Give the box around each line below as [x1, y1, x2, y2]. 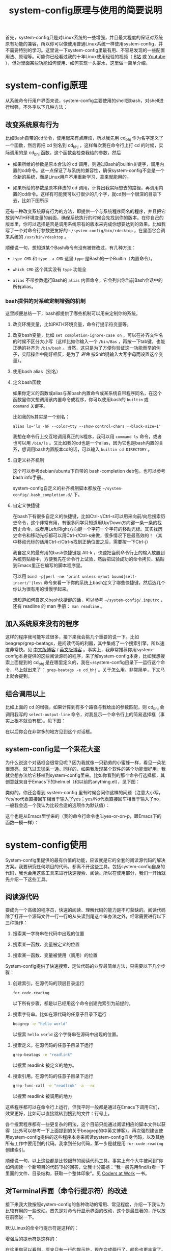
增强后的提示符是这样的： [5, 1236, 59, 1242]
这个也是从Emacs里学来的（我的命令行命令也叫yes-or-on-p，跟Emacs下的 [5, 813, 162, 819]
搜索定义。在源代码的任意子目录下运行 [12, 1042, 93, 1048]
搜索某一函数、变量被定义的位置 [12, 941, 80, 947]
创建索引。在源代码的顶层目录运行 [12, 980, 84, 987]
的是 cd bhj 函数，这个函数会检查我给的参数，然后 [18, 149, 121, 157]
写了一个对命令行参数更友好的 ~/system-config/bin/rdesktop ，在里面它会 [5, 228, 161, 234]
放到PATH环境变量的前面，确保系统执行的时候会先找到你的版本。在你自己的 [5, 215, 164, 221]
